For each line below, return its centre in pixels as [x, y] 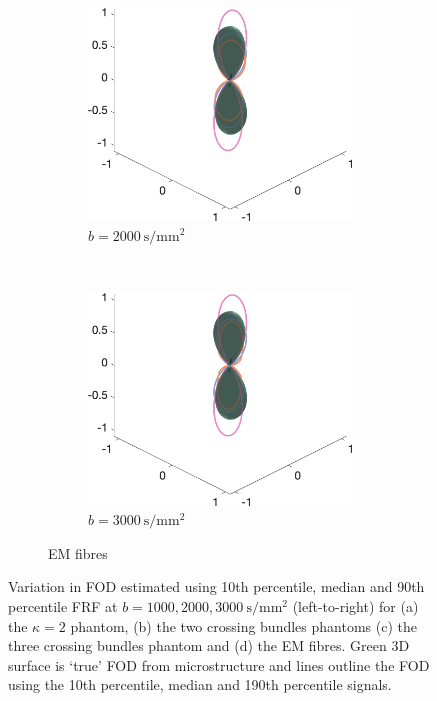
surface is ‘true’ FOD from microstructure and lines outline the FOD [219, 664]
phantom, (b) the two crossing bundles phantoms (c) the [243, 625]
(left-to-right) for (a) [355, 606]
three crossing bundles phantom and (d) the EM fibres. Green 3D [209, 645]
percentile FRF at [63, 606]
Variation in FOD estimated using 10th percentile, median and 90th [216, 586]
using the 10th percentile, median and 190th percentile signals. [200, 684]
